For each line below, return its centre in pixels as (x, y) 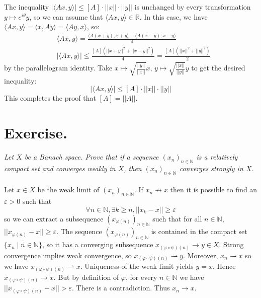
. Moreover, (201, 255)
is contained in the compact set (199, 231)
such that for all (177, 218)
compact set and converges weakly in (60, 168)
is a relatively (217, 157)
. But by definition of (86, 277)
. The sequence (79, 231)
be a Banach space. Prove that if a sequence (92, 157)
